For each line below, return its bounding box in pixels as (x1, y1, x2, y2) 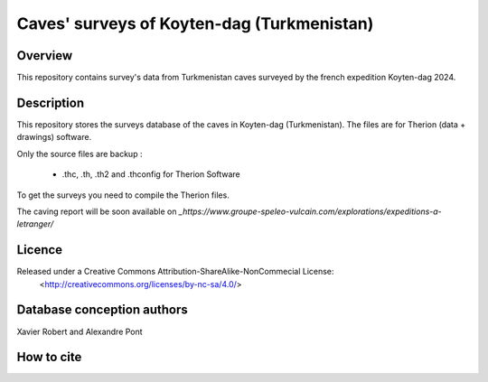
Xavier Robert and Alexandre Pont (16, 326, 144, 337)
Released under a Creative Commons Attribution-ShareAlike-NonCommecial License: (16, 266, 334, 277)
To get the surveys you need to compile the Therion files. (16, 190, 230, 200)
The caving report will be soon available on (16, 206, 177, 217)
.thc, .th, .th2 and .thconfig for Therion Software (61, 169, 241, 180)
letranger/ (16, 219, 54, 229)
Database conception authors (16, 303, 189, 318)
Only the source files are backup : (16, 148, 143, 159)
